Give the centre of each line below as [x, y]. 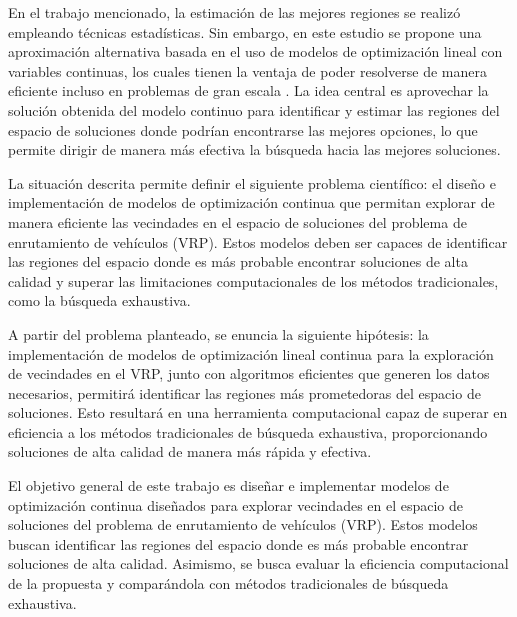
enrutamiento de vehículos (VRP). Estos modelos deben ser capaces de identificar [258, 241]
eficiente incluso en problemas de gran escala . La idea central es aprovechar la [248, 90]
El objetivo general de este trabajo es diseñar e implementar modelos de [228, 485]
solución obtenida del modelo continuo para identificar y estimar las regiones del [254, 109]
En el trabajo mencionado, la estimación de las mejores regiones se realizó [234, 12]
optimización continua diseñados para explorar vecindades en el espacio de [236, 504]
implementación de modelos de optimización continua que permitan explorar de [251, 202]
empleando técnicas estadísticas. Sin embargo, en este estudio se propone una [245, 31]
